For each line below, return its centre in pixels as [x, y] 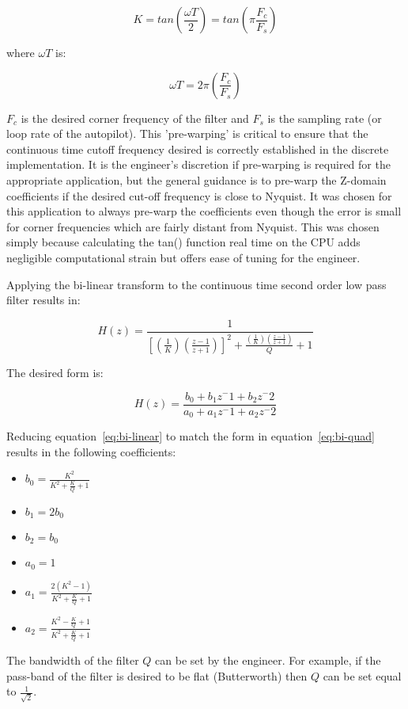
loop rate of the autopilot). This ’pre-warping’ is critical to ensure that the [187, 133]
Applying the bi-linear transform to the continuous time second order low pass [196, 284]
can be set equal [362, 675]
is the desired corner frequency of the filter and [135, 118]
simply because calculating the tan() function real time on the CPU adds [183, 242]
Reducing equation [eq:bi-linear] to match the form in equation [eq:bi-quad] [191, 436]
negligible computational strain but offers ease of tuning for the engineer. [183, 257]
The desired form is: [55, 372]
